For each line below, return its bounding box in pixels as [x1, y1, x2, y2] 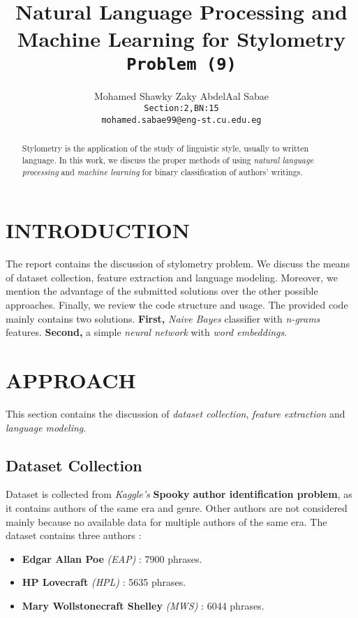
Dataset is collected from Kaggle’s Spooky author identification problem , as [6, 487, 352, 501]
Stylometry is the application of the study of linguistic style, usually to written [22, 142, 309, 154]
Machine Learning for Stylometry [17, 24, 346, 53]
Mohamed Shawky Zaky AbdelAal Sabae [94, 88, 269, 103]
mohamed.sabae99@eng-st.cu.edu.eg [101, 115, 262, 125]
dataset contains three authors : [6, 528, 142, 543]
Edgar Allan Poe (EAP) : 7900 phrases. [22, 551, 202, 566]
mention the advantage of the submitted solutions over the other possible [6, 284, 318, 298]
